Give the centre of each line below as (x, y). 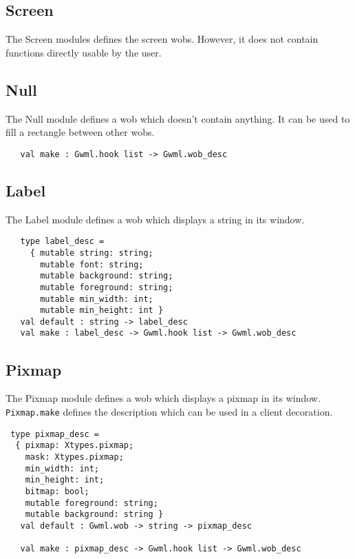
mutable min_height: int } (102, 311)
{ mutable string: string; (92, 253)
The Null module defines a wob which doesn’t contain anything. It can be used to (178, 118)
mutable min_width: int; (97, 299)
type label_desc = (62, 242)
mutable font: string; (92, 264)
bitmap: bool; (57, 491)
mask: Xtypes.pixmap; (74, 457)
